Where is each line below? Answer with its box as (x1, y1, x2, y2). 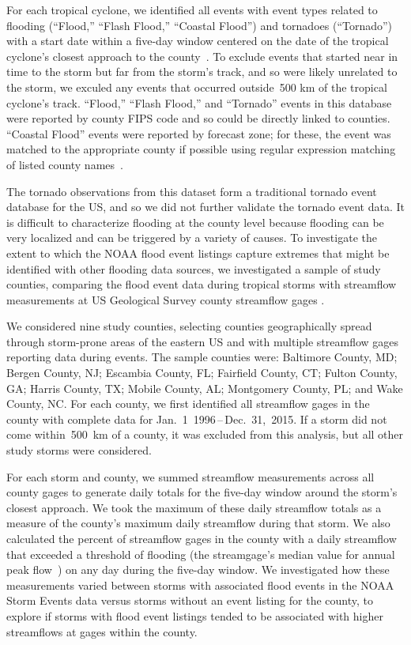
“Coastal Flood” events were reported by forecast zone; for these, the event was (6, 125, 391, 141)
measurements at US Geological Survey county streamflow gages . (6, 291, 325, 307)
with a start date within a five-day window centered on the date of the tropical (6, 32, 389, 49)
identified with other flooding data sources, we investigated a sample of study (6, 260, 381, 277)
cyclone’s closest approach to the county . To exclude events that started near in (6, 47, 398, 64)
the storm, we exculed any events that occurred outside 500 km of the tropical (6, 78, 387, 95)
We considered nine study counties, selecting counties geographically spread (6, 318, 372, 334)
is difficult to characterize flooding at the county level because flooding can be (6, 213, 384, 230)
